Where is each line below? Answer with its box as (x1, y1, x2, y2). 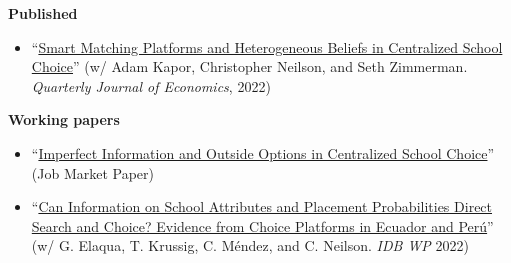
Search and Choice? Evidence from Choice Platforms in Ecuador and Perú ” (31, 215, 494, 236)
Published (8, 3, 78, 23)
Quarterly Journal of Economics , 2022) (31, 75, 271, 96)
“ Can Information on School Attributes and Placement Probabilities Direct (31, 196, 493, 217)
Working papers (8, 109, 120, 130)
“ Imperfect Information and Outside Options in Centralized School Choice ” (31, 142, 495, 163)
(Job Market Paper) (31, 162, 155, 183)
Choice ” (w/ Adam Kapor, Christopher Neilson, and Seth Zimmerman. (31, 56, 468, 77)
